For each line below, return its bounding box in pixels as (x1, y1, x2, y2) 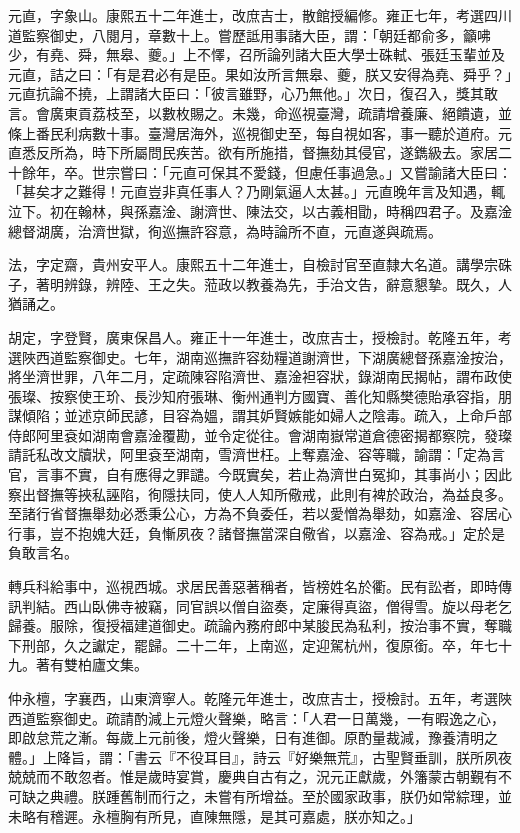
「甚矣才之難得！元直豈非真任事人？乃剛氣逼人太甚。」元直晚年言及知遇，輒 (8, 181, 505, 202)
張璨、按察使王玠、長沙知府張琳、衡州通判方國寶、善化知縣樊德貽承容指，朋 (8, 385, 512, 406)
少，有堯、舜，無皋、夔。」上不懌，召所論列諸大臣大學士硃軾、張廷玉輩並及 (8, 44, 505, 65)
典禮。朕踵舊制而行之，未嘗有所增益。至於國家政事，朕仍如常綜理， (49, 785, 498, 806)
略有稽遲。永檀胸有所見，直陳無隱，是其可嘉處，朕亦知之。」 (21, 805, 421, 826)
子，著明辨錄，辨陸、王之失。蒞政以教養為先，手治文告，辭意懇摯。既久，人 (8, 273, 512, 294)
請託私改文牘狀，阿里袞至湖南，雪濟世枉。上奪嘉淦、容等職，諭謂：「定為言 (8, 444, 505, 465)
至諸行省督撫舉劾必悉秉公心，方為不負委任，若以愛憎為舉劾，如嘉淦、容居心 (8, 503, 512, 524)
